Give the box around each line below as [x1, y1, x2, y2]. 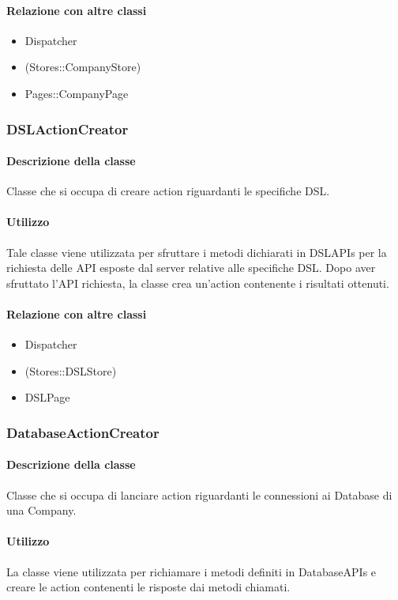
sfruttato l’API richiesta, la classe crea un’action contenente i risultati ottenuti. [6, 274, 389, 291]
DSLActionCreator [6, 119, 129, 138]
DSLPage [24, 389, 70, 406]
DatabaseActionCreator [6, 422, 160, 442]
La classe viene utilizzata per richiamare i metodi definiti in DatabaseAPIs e [6, 563, 377, 579]
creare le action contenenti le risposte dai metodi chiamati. [6, 579, 291, 595]
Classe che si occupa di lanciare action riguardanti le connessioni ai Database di [6, 486, 392, 503]
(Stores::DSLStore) [24, 362, 117, 379]
